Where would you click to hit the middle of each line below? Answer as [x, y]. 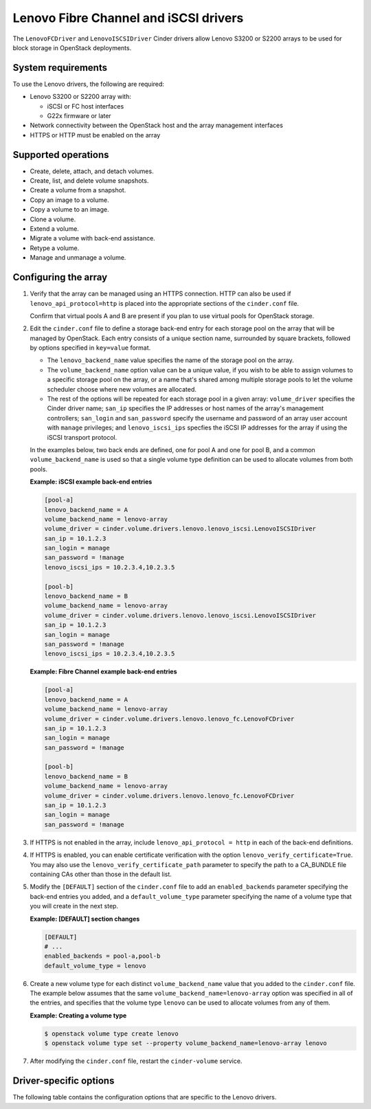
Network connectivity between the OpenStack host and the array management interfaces [156, 125]
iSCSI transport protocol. [82, 437]
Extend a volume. [54, 229]
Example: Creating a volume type [78, 1015]
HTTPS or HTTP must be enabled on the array [95, 135]
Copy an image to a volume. [69, 200]
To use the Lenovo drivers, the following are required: [89, 84]
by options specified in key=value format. [90, 348]
